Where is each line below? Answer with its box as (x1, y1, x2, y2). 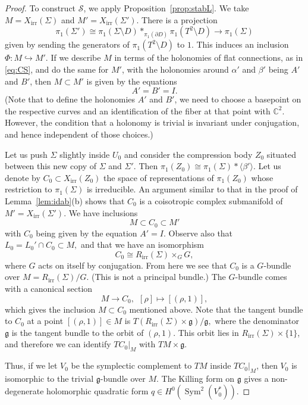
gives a (244, 372, 269, 384)
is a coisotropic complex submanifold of (139, 194, 283, 207)
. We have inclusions (64, 206, 138, 219)
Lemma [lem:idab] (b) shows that (5, 194, 125, 207)
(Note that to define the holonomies (5, 93, 136, 105)
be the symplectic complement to (71, 359, 192, 372)
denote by (5, 171, 40, 183)
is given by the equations (86, 74, 177, 87)
